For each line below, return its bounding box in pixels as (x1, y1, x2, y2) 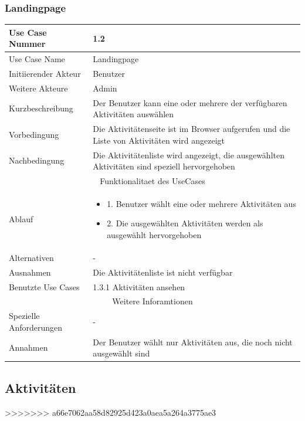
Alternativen (9, 251, 54, 263)
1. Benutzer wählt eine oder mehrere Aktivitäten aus (107, 197, 296, 209)
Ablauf (9, 213, 33, 225)
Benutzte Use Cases (9, 280, 80, 293)
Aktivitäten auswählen (93, 108, 174, 120)
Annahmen (9, 341, 48, 354)
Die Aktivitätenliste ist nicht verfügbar (93, 266, 233, 278)
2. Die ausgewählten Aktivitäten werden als (107, 217, 263, 229)
